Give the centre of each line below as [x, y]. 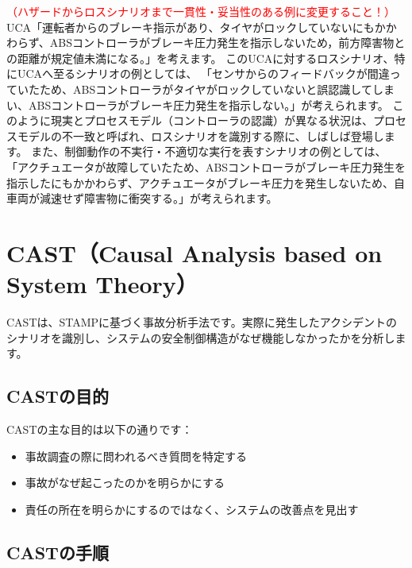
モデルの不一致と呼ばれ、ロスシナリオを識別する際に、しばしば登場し [200, 135]
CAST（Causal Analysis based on [194, 252]
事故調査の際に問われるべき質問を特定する [136, 456]
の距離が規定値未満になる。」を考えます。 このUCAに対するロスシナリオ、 [200, 58]
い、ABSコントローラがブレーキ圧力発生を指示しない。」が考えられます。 [198, 104]
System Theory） [102, 284]
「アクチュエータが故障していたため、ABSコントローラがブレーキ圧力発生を [206, 166]
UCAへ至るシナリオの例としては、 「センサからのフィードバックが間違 [203, 73]
